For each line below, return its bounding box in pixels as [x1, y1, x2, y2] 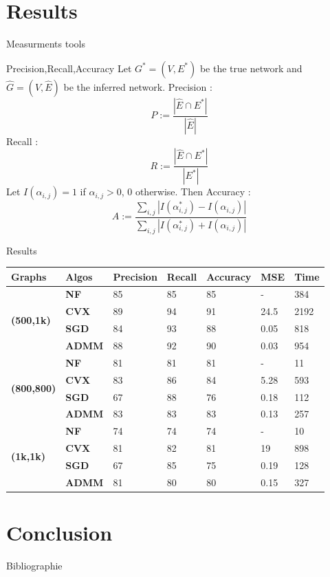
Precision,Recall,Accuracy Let [6, 61, 132, 75]
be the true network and [199, 61, 302, 75]
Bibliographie [6, 558, 63, 572]
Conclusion [6, 519, 113, 547]
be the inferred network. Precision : [63, 79, 212, 94]
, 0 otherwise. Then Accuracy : [121, 184, 251, 199]
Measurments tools [6, 36, 85, 51]
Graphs [11, 269, 47, 283]
